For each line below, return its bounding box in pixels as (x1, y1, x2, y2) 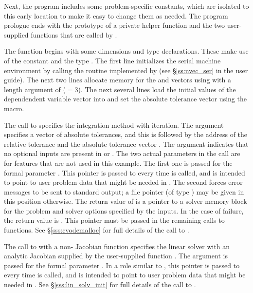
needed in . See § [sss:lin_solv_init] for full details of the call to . (4, 279, 196, 290)
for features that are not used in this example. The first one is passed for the (4, 157, 233, 168)
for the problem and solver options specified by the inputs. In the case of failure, (4, 205, 244, 215)
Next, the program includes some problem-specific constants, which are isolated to (4, 1, 249, 11)
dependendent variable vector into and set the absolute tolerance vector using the (4, 94, 247, 104)
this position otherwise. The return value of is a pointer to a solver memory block (4, 196, 247, 206)
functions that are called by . (31, 29, 117, 39)
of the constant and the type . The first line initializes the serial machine (4, 55, 221, 65)
